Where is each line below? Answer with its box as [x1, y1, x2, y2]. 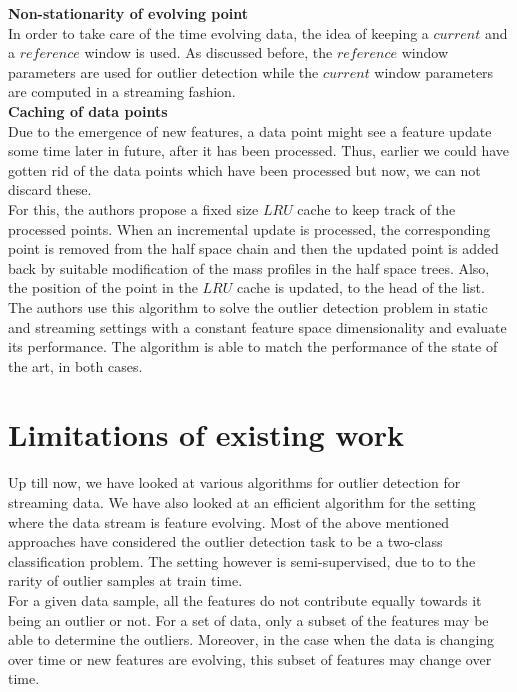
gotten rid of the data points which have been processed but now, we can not [8, 159, 481, 180]
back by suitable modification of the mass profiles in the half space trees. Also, [8, 257, 490, 278]
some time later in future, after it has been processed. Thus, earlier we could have [8, 140, 510, 161]
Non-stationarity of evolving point [8, 3, 248, 23]
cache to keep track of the [297, 198, 456, 219]
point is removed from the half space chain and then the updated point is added [8, 238, 499, 259]
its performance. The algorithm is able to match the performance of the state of [8, 336, 498, 357]
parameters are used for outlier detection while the [8, 61, 319, 82]
